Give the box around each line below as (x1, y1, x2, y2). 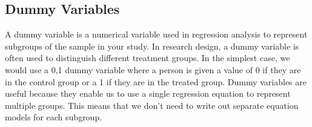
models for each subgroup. (5, 111, 102, 123)
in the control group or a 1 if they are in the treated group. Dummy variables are (5, 75, 307, 88)
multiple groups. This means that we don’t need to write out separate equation (5, 99, 299, 111)
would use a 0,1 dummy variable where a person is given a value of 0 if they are (5, 63, 301, 76)
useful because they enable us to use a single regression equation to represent (5, 87, 291, 100)
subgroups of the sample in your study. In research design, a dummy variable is (5, 39, 299, 52)
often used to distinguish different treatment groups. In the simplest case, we (5, 51, 290, 64)
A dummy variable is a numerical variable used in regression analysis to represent (5, 28, 308, 41)
